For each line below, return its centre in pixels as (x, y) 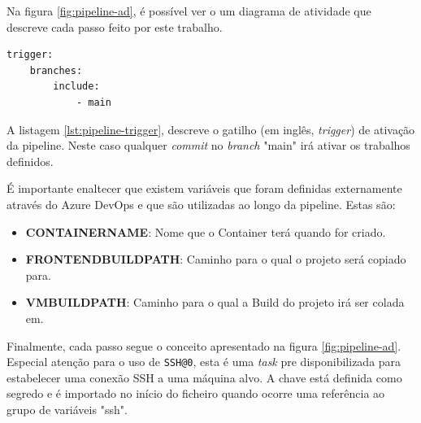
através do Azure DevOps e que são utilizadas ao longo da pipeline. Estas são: (201, 204)
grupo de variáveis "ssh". (67, 409)
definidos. (30, 161)
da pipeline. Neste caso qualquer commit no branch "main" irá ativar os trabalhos (208, 145)
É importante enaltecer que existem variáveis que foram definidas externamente (204, 188)
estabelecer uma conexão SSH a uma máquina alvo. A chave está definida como (204, 377)
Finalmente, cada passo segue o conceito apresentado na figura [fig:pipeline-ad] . (204, 345)
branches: (56, 70)
